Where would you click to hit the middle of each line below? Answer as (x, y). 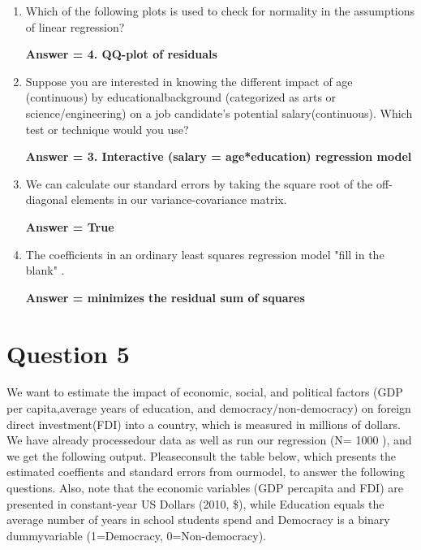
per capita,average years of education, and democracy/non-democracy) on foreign (209, 408)
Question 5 (68, 353)
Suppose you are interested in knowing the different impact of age (189, 81)
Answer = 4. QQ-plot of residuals (121, 54)
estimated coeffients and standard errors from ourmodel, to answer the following (206, 472)
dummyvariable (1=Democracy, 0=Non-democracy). (136, 535)
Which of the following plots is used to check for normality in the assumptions (220, 11)
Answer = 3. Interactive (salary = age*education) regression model (219, 156)
